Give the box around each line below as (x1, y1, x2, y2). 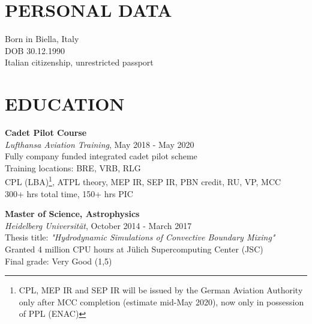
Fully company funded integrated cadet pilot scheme (5, 150, 197, 162)
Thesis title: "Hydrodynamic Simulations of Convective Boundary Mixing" (5, 231, 275, 243)
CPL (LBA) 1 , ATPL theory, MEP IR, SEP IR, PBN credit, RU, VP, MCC (5, 174, 281, 188)
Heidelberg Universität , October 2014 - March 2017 (5, 219, 192, 231)
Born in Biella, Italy (5, 32, 79, 45)
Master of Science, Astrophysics (5, 207, 140, 220)
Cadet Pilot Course (5, 126, 87, 139)
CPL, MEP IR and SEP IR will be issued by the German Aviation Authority (19, 284, 303, 296)
